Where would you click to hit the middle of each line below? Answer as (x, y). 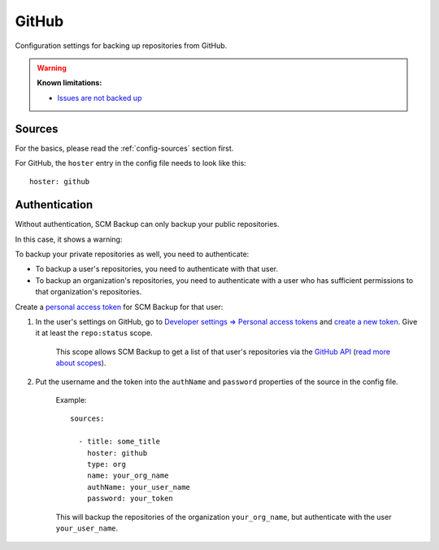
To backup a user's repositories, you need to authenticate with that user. (157, 269)
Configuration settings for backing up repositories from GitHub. (121, 46)
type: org (106, 464)
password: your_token (130, 499)
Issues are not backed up (100, 98)
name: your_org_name (128, 476)
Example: (71, 400)
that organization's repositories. (89, 292)
